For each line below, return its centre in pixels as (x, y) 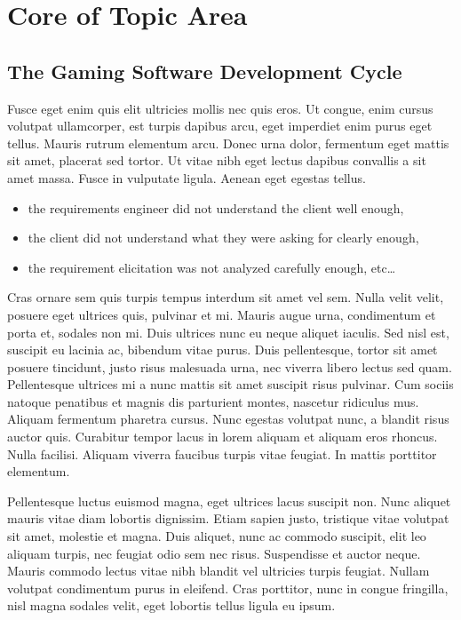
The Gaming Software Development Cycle (205, 71)
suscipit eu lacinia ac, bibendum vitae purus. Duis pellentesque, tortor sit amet (223, 350)
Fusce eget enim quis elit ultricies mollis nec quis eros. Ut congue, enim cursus (220, 108)
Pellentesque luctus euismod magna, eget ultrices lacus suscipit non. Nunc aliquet (229, 501)
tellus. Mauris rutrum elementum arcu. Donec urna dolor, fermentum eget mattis (228, 143)
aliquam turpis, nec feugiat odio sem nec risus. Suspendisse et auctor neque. (214, 553)
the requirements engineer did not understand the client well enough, (216, 207)
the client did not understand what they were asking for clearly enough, (223, 238)
